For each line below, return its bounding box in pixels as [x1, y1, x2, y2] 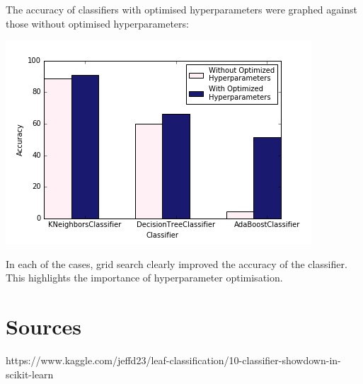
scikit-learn [6, 366, 54, 381]
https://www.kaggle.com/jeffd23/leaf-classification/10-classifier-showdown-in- [6, 353, 341, 368]
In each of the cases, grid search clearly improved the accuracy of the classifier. [6, 256, 347, 271]
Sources [6, 312, 81, 341]
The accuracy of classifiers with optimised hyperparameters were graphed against [6, 2, 357, 16]
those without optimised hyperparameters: [6, 16, 189, 30]
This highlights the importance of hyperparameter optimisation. [6, 270, 283, 285]
